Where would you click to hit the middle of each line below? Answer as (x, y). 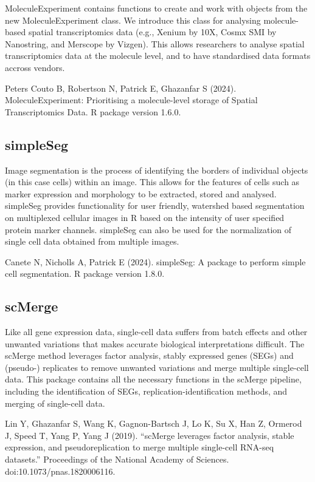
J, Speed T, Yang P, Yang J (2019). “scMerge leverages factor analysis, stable (150, 435)
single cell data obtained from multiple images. (92, 241)
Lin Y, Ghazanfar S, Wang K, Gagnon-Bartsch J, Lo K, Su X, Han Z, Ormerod (154, 423)
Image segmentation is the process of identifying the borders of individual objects (157, 170)
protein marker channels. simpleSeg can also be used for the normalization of (148, 229)
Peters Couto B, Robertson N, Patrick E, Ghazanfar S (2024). (121, 88)
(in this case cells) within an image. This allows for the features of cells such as (152, 182)
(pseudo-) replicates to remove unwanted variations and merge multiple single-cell (157, 367)
